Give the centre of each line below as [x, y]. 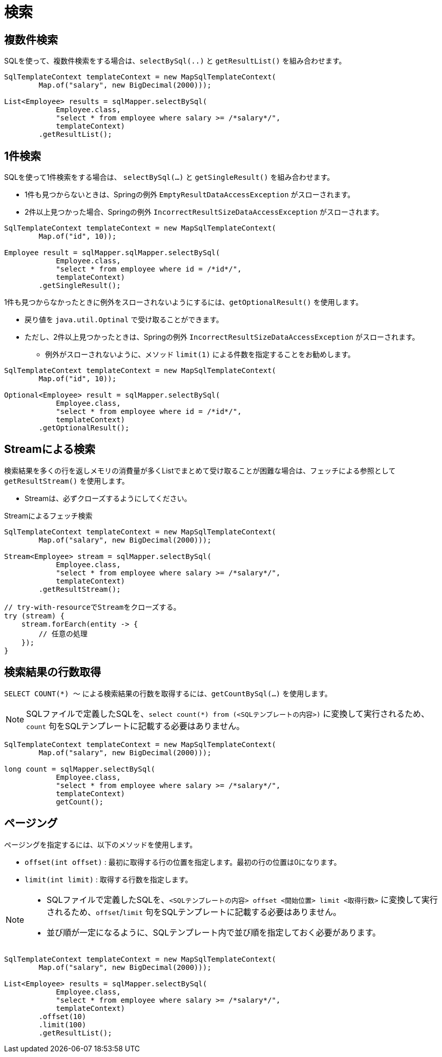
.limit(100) [62, 1024]
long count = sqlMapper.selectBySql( [80, 769]
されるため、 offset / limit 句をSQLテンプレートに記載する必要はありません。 [194, 912]
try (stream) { [35, 616]
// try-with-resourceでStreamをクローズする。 [92, 607]
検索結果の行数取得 [52, 672]
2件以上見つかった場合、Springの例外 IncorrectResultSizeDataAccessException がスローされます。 [204, 212]
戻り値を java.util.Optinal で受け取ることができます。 [124, 320]
